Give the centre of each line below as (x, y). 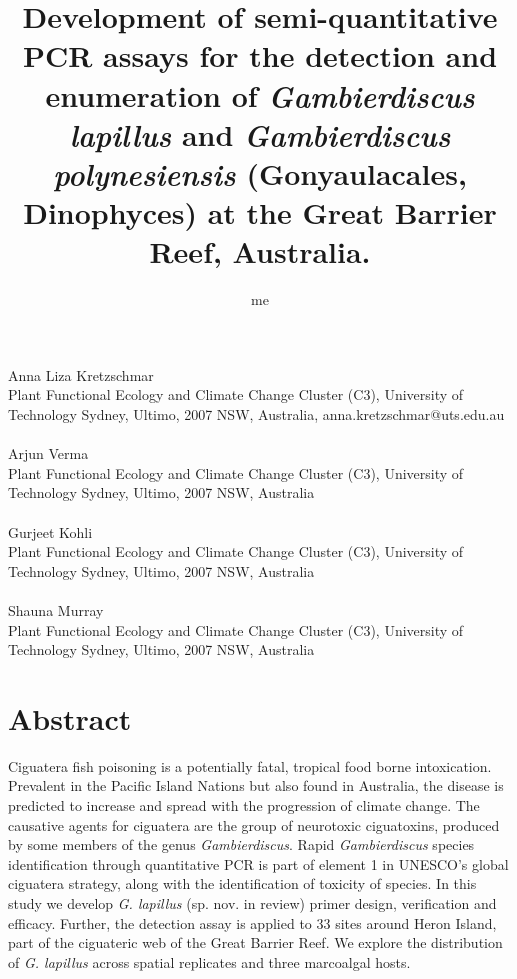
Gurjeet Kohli (50, 531)
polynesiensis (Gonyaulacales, (260, 173)
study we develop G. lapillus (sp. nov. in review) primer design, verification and (252, 903)
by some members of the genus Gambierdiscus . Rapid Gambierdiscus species (241, 844)
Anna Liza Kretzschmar (81, 374)
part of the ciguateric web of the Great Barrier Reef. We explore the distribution (255, 942)
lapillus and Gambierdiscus (260, 134)
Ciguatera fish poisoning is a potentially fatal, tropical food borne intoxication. (250, 765)
